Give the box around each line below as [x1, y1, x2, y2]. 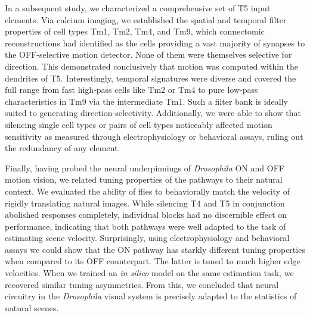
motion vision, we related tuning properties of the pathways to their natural [5, 173, 283, 186]
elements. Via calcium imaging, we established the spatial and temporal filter [5, 13, 287, 26]
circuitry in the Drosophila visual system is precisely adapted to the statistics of [5, 290, 297, 302]
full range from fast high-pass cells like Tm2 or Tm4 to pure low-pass [5, 83, 258, 96]
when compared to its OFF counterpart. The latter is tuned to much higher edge [5, 255, 300, 267]
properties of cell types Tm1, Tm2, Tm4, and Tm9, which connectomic [5, 25, 265, 37]
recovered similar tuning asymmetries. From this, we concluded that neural [5, 278, 279, 290]
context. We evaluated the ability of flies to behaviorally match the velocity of [5, 184, 290, 197]
